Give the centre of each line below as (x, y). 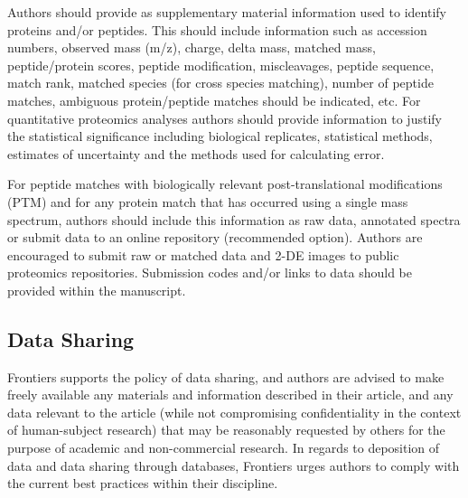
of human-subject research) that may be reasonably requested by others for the (226, 430)
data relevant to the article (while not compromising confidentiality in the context (234, 412)
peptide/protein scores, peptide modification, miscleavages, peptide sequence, (221, 65)
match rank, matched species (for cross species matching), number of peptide (220, 83)
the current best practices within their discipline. (143, 483)
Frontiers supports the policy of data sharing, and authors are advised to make (226, 376)
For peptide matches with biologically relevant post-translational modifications (225, 184)
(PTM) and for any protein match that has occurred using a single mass (208, 201)
